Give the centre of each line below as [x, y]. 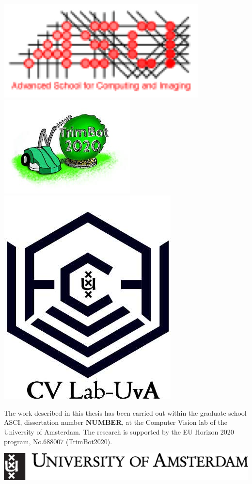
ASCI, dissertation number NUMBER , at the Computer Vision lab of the [116, 422]
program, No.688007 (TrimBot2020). [58, 441]
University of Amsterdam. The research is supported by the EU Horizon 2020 [119, 431]
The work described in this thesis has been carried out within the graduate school [125, 412]
